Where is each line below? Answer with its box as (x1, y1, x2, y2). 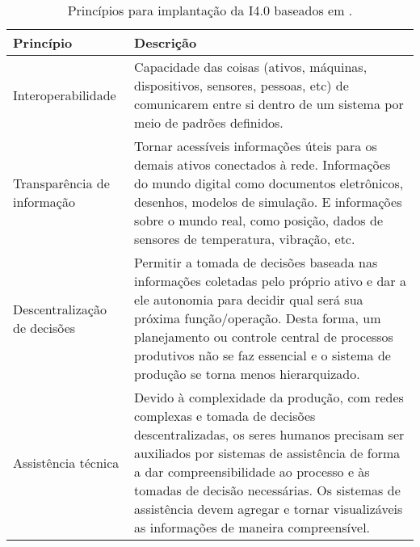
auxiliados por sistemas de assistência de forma (134, 444, 401, 462)
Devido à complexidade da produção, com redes (134, 388, 404, 406)
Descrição (134, 33, 197, 52)
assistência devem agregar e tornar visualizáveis (134, 499, 403, 518)
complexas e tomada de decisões (134, 406, 316, 425)
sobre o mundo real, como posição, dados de (134, 211, 383, 229)
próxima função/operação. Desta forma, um (134, 309, 381, 327)
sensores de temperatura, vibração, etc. (134, 229, 355, 248)
